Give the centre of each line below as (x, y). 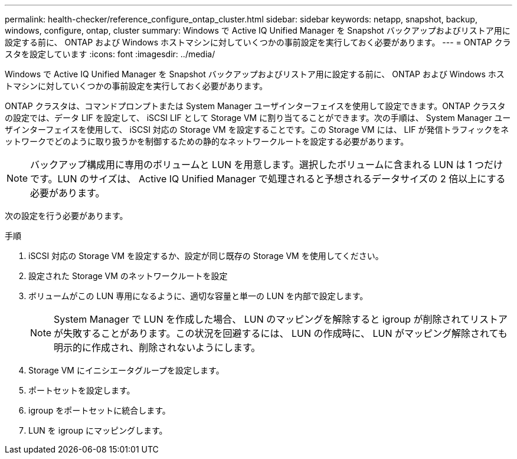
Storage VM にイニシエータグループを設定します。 (126, 370)
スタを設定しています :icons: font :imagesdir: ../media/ (110, 54)
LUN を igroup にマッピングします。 (98, 430)
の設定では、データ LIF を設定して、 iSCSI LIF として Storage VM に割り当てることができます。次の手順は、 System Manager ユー (258, 118)
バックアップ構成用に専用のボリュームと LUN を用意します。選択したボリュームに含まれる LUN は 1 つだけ (267, 165)
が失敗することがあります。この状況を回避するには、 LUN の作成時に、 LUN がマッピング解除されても (281, 333)
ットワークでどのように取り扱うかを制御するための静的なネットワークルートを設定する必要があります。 (207, 141)
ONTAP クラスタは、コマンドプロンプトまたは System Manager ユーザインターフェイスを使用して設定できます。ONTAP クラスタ (255, 106)
